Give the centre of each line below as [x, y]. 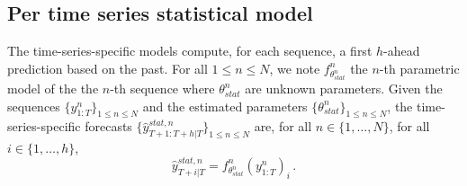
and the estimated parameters [225, 106]
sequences [34, 106]
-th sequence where [162, 89]
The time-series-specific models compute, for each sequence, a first [190, 51]
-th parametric [419, 68]
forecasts [108, 126]
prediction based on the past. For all [108, 68]
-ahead [402, 51]
